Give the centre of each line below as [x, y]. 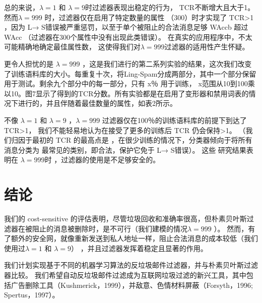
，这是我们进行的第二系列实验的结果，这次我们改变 [167, 63]
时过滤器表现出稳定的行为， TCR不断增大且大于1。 [170, 7]
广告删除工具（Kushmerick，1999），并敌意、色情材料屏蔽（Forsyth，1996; [132, 285]
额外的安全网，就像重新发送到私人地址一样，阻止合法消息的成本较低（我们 [134, 238]
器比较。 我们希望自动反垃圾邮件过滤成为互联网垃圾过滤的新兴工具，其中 [125, 275]
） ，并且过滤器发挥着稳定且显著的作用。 [139, 248]
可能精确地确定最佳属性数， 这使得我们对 [72, 47]
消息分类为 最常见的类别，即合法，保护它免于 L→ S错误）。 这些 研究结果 [125, 149]
